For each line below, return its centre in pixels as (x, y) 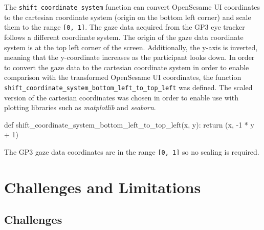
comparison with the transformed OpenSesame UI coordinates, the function (123, 77)
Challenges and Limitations (103, 187)
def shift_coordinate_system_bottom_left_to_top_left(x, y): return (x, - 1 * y (129, 124)
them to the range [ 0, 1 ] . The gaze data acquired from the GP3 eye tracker (125, 27)
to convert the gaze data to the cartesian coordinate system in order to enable (127, 67)
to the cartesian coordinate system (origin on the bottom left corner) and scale (128, 17)
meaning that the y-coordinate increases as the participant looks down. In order (129, 57)
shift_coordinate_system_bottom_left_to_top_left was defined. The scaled (128, 87)
